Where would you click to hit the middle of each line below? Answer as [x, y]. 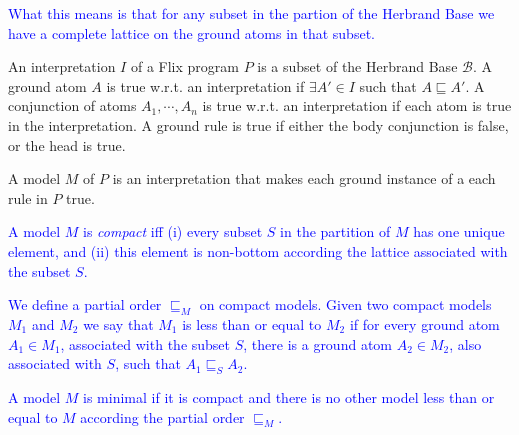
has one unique [459, 231]
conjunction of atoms [72, 105]
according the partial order [162, 416]
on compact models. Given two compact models [345, 304]
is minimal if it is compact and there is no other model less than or [289, 396]
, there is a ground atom [317, 343]
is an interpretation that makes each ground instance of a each [304, 178]
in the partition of [335, 231]
